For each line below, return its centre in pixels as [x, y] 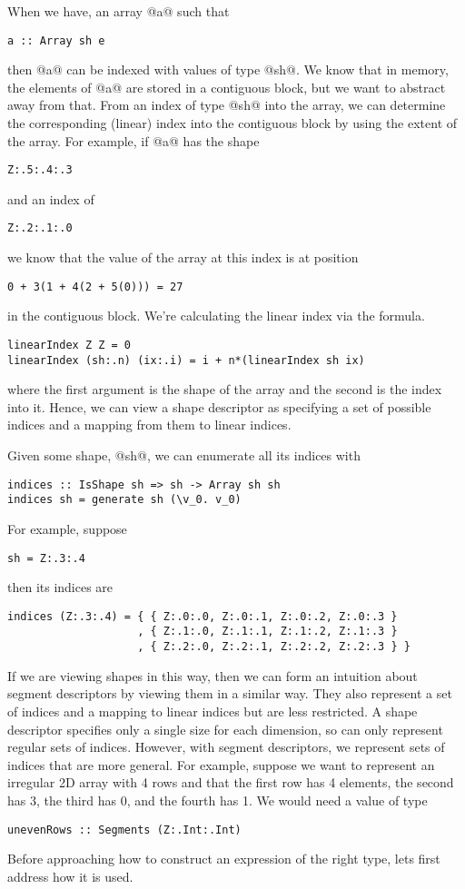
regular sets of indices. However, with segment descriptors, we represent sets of [226, 747]
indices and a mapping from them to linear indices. [149, 425]
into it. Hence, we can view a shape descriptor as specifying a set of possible [219, 406]
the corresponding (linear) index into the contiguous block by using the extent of [232, 123]
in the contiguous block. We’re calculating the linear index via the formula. [216, 316]
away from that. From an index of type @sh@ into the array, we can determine [227, 105]
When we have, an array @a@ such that [119, 11]
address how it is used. [70, 876]
